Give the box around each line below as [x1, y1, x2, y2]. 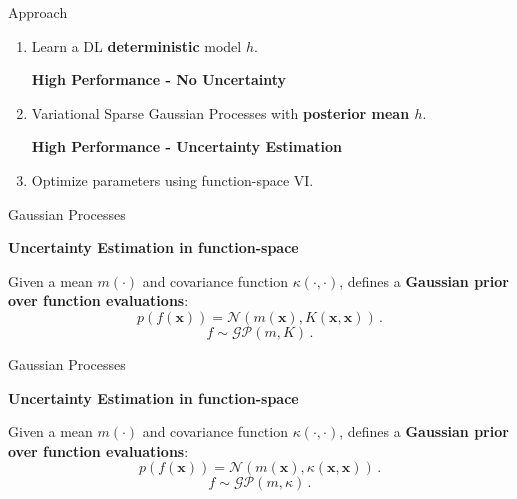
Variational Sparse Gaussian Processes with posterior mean [31, 102, 410, 123]
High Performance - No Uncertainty [31, 69, 287, 90]
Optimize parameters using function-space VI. [31, 169, 314, 190]
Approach [8, 2, 68, 22]
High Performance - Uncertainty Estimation [31, 136, 343, 157]
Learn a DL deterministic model [31, 35, 242, 56]
